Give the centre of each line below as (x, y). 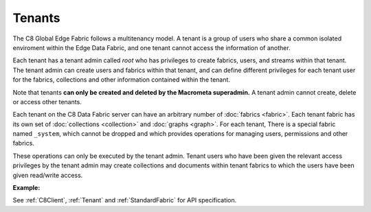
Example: (26, 188)
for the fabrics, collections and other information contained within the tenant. (121, 80)
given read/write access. (48, 175)
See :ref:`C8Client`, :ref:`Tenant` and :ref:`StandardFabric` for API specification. (125, 200)
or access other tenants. (47, 102)
